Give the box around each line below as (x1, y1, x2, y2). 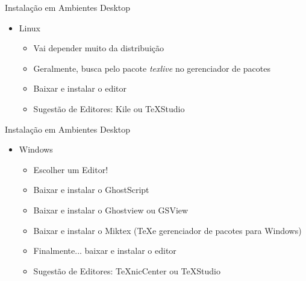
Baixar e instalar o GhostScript (33, 183, 149, 196)
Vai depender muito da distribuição (33, 42, 164, 54)
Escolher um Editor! (33, 163, 108, 175)
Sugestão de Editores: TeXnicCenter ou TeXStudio (33, 264, 220, 277)
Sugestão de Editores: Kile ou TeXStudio (33, 102, 185, 115)
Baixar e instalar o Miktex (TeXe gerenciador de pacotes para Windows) (33, 224, 302, 236)
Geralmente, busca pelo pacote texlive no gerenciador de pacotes (33, 62, 270, 74)
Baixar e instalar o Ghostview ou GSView (33, 203, 189, 216)
